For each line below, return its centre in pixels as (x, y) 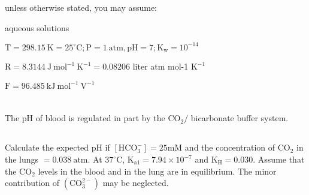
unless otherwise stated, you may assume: (81, 7)
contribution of (32, 183)
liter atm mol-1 (160, 66)
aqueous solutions (37, 27)
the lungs (22, 159)
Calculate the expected (47, 147)
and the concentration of (230, 147)
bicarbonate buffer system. (240, 118)
